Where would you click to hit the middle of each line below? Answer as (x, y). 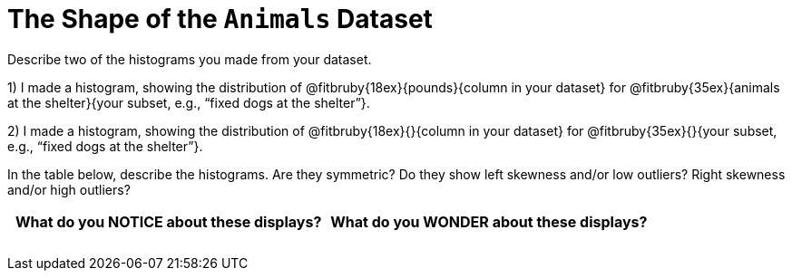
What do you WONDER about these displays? (489, 221)
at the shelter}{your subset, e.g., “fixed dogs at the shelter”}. (189, 102)
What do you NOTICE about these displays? (168, 221)
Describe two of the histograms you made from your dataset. (190, 59)
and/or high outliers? (69, 189)
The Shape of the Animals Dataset (220, 19)
